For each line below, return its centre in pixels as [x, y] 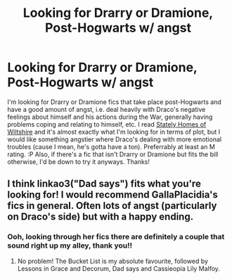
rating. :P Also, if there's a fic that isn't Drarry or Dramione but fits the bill [113, 154]
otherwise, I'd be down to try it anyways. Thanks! [78, 161]
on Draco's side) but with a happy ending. [101, 217]
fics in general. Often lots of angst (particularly [112, 206]
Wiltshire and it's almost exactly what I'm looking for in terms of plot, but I [114, 132]
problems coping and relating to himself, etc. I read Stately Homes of [107, 124]
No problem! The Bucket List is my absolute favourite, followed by [113, 261]
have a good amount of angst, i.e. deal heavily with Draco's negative [107, 109]
